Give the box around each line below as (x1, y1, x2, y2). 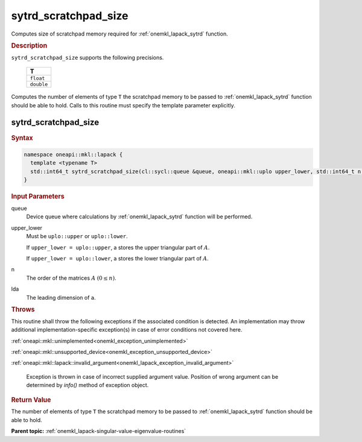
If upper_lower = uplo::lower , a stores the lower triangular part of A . (26, 254, 209, 262)
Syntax (11, 133, 33, 142)
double (30, 81, 48, 87)
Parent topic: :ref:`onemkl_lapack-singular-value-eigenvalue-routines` (11, 428, 186, 435)
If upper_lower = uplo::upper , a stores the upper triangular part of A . (26, 244, 210, 251)
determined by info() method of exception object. (26, 382, 149, 389)
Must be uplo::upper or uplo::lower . (26, 233, 128, 240)
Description (11, 41, 48, 49)
